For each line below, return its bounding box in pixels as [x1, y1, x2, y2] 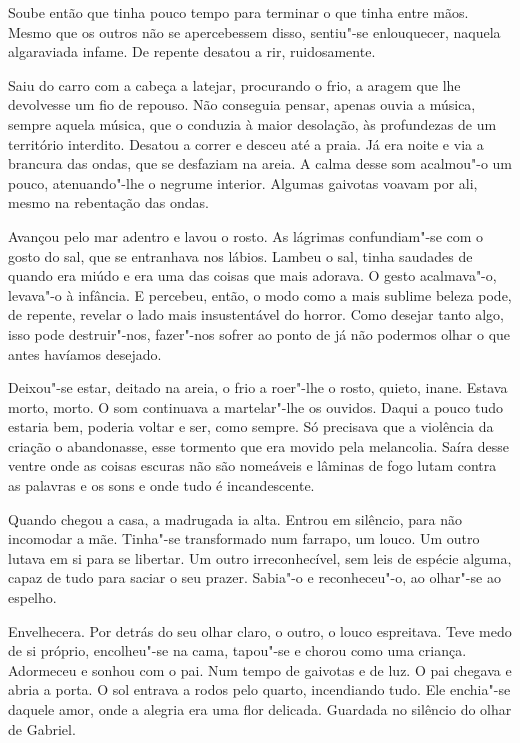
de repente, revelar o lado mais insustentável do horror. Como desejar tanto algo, [8, 304, 505, 325]
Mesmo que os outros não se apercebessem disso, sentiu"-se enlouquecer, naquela [8, 21, 501, 42]
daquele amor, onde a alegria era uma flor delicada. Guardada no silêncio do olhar [8, 699, 512, 719]
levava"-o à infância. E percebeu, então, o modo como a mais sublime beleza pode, [8, 284, 512, 305]
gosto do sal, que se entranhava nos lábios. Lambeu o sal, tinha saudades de [8, 245, 473, 266]
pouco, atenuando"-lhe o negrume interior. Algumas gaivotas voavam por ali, [8, 172, 478, 193]
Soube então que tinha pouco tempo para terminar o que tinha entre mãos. [8, 2, 469, 22]
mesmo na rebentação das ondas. [8, 192, 209, 213]
